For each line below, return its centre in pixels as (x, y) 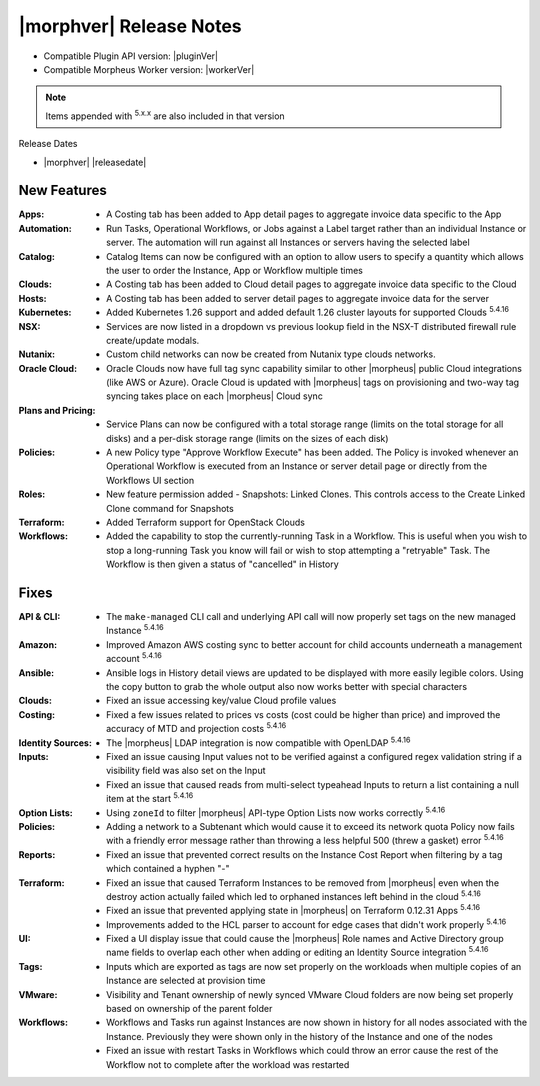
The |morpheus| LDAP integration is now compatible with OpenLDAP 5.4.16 (258, 742)
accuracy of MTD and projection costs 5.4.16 (196, 728)
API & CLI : (39, 617)
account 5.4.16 (134, 658)
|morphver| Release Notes (130, 26)
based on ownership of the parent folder (189, 1009)
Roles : (32, 494)
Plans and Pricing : (57, 410)
